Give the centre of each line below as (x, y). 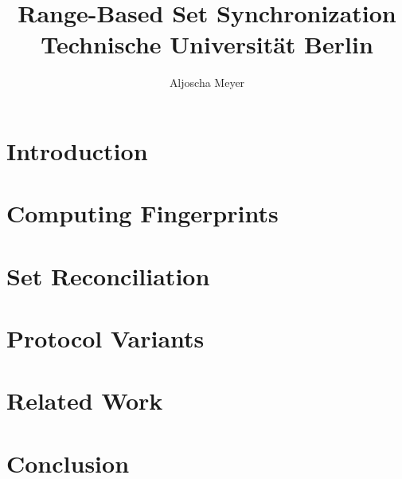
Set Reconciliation (108, 275)
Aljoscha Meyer (207, 82)
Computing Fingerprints (142, 213)
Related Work (85, 400)
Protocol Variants (105, 338)
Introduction (77, 150)
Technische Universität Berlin (207, 44)
